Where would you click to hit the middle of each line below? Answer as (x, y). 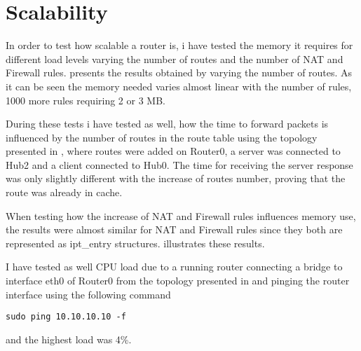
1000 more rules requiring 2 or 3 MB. (86, 100)
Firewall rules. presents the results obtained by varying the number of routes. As (179, 73)
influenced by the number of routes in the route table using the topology (162, 137)
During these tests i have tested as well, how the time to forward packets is (167, 124)
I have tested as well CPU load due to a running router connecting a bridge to (174, 267)
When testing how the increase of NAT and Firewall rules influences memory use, (181, 215)
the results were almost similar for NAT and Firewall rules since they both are (174, 229)
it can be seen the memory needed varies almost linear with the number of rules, (179, 86)
